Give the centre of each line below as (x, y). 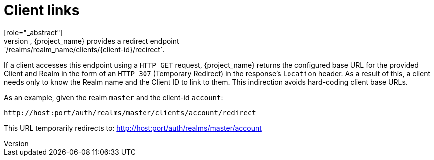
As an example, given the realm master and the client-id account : (114, 97)
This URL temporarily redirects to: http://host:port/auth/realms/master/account (133, 128)
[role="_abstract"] (34, 32)
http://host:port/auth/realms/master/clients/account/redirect (130, 112)
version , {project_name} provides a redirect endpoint (92, 41)
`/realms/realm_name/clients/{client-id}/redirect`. (84, 49)
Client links (42, 10)
